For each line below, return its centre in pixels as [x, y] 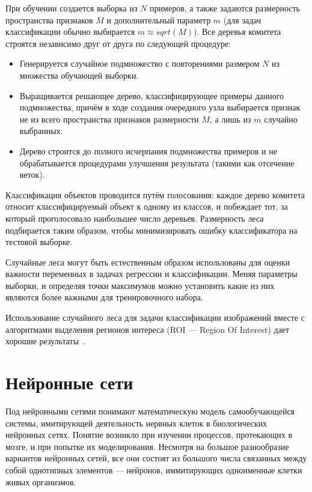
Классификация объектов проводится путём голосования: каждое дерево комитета [155, 194]
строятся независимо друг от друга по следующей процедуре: [118, 43]
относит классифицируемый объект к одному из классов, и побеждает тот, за [147, 206]
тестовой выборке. [39, 242]
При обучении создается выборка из [72, 8]
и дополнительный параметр [159, 20]
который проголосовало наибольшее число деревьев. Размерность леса [135, 218]
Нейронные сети [69, 382]
